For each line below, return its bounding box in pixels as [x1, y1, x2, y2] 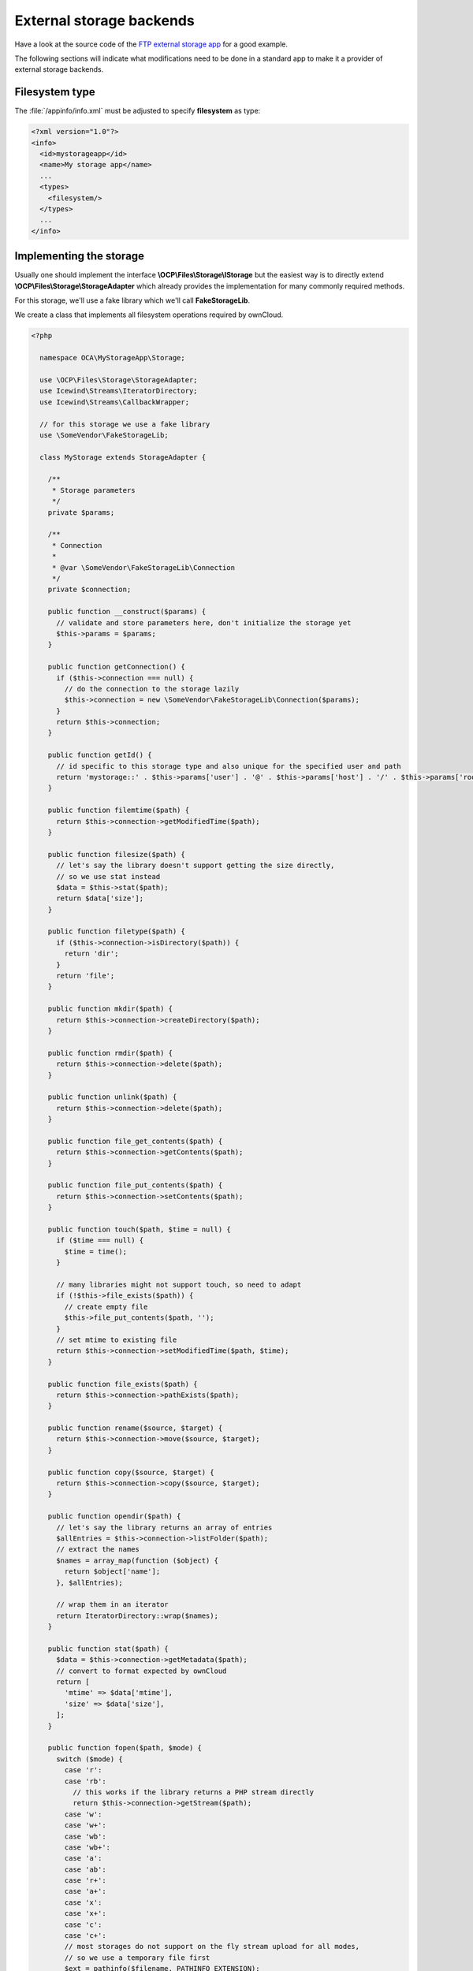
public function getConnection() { [47, 662, 185, 672]
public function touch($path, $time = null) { [47, 1225, 232, 1234]
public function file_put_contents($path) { [47, 1181, 223, 1190]
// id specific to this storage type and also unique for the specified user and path [56, 762, 401, 770]
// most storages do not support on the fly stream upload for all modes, [64, 1942, 360, 1951]
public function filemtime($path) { [47, 806, 189, 815]
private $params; [47, 508, 115, 516]
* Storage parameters [51, 486, 136, 494]
